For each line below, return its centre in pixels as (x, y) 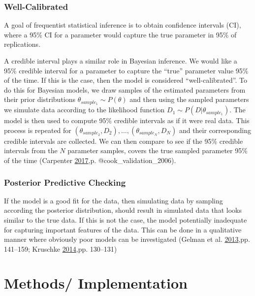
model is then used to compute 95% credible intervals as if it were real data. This (127, 120)
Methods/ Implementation (96, 282)
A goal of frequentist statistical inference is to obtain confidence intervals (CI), (123, 25)
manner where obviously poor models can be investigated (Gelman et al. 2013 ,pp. (127, 239)
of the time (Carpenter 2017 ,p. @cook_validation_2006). (90, 160)
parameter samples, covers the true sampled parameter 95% (158, 150)
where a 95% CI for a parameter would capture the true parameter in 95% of (120, 34)
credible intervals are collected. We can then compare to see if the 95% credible (124, 141)
